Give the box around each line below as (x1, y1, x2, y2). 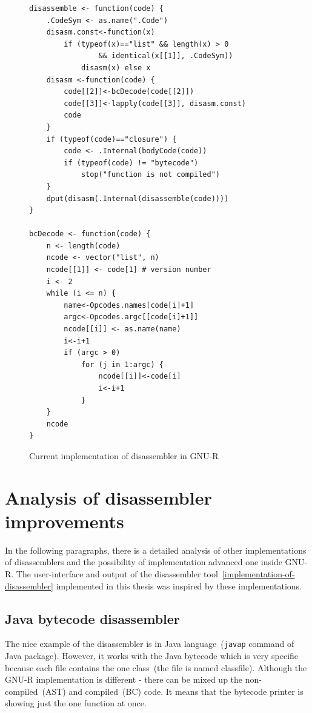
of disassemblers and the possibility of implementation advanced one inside (5, 555, 282, 568)
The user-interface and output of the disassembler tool (16, 568, 218, 580)
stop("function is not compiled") (81, 170, 220, 179)
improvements (5, 508, 124, 533)
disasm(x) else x (81, 63, 151, 72)
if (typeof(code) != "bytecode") (64, 158, 199, 167)
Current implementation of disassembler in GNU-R (29, 449, 219, 462)
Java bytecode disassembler (5, 609, 180, 628)
